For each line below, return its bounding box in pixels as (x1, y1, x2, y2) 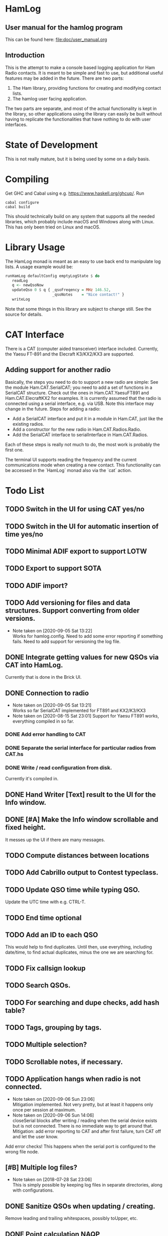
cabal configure (5, 200, 39, 205)
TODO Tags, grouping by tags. (5, 1023, 102, 1032)
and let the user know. (12, 1133, 59, 1140)
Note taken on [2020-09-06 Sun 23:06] (12, 1096, 95, 1102)
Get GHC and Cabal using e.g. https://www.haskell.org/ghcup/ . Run (5, 190, 144, 196)
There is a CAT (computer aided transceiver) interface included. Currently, (5, 345, 159, 351)
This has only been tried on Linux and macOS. (5, 224, 101, 230)
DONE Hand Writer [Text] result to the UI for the (5, 790, 156, 799)
